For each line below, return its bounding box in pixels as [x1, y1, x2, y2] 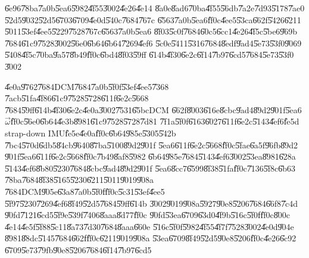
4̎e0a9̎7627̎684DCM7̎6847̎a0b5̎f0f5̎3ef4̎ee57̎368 [5, 80, 169, 92]
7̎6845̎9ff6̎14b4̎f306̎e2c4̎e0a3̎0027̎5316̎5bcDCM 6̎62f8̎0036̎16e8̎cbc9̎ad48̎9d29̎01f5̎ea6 [5, 103, 302, 116]
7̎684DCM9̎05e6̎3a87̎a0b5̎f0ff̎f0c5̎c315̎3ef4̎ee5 [5, 185, 165, 197]
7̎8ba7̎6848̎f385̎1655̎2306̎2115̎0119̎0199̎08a [5, 173, 154, 186]
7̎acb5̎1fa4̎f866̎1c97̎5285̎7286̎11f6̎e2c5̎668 [5, 92, 149, 104]
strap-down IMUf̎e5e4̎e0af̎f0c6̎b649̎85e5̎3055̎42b [5, 126, 176, 139]
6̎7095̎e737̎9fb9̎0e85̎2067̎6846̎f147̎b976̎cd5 [5, 243, 152, 256]
